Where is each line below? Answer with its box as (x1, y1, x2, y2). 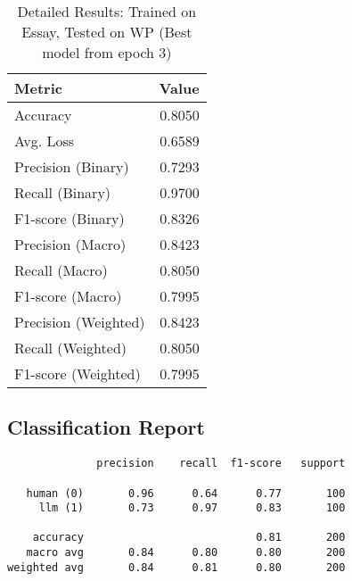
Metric (14, 78, 62, 98)
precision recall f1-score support (96, 457, 346, 470)
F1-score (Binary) (14, 208, 125, 228)
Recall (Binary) (14, 182, 111, 203)
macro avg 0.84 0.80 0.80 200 (26, 546, 346, 560)
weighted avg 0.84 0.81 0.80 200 (7, 560, 346, 574)
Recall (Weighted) (14, 337, 127, 358)
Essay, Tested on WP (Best (21, 21, 192, 42)
